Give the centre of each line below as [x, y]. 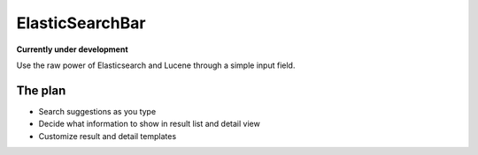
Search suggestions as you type [97, 111]
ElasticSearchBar [81, 23]
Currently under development [72, 49]
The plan [41, 90]
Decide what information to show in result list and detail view [149, 124]
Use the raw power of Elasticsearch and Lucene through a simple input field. [156, 65]
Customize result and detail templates [108, 136]
